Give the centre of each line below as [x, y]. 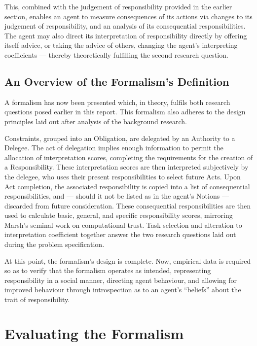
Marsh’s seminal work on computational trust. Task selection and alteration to [123, 225]
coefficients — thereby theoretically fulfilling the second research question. [116, 54]
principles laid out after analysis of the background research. [96, 121]
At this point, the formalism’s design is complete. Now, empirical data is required [128, 260]
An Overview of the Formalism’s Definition [117, 81]
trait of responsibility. [37, 299]
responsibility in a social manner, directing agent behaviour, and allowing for [121, 280]
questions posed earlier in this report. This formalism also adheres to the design [125, 112]
